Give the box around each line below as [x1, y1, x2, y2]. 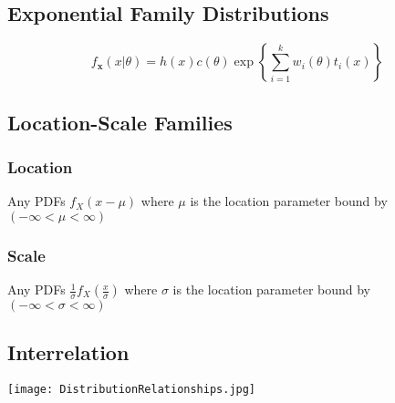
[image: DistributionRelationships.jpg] [7, 383, 256, 397]
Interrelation [7, 338, 130, 367]
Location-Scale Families [7, 108, 233, 136]
